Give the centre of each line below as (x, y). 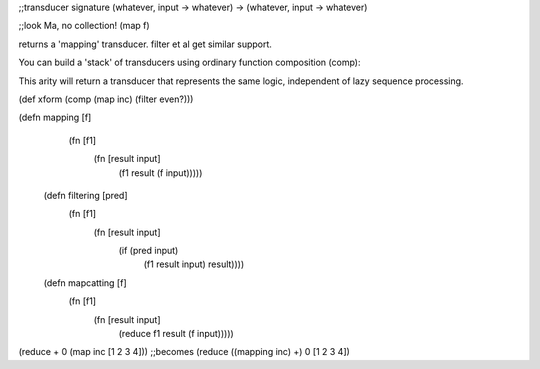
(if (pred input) (148, 251)
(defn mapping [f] (55, 117)
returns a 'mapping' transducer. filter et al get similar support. (145, 44)
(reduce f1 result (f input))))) (176, 334)
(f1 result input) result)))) (194, 264)
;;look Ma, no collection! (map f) (84, 26)
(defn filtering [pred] (85, 195)
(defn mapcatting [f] (85, 282)
